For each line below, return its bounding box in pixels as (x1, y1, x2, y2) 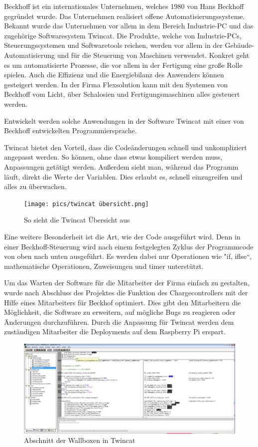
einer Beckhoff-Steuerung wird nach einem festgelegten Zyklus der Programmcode (4, 241, 254, 251)
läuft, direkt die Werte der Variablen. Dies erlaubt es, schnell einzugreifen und (4, 171, 243, 182)
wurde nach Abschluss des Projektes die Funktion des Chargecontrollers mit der (4, 287, 248, 297)
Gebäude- (225, 40, 254, 50)
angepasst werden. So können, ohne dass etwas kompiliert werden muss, (4, 152, 223, 162)
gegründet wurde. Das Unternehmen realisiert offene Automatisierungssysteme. (4, 10, 245, 21)
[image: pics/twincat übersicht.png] (24, 200, 149, 208)
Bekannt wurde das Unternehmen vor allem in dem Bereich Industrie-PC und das (4, 20, 254, 31)
